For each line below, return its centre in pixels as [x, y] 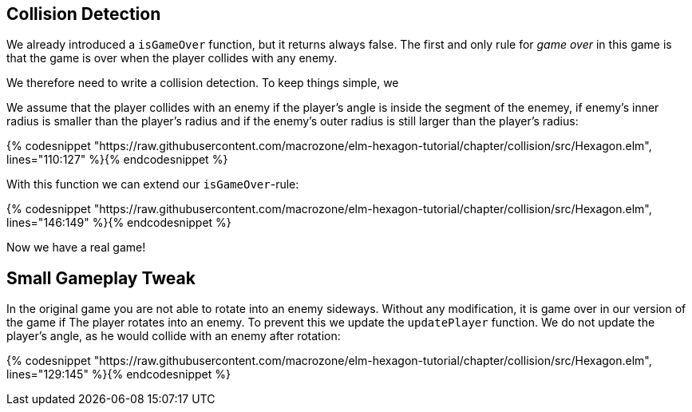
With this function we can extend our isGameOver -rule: [153, 184]
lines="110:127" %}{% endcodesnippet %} [117, 160]
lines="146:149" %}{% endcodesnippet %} [119, 223]
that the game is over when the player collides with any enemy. [172, 58]
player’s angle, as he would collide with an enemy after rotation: [174, 336]
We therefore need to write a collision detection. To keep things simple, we [203, 83]
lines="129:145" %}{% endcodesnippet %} [119, 374]
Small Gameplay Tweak [101, 278]
